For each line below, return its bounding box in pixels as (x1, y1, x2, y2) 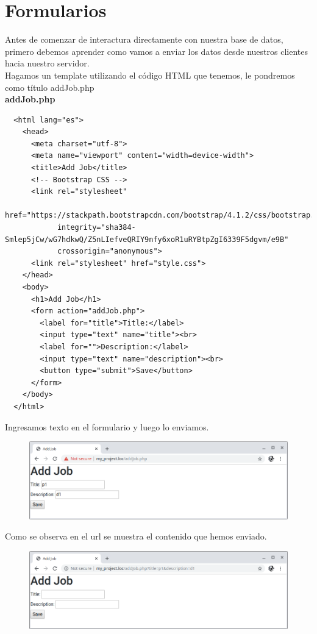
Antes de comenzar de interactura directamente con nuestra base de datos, (5, 33, 283, 46)
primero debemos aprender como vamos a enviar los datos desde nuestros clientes (5, 45, 308, 57)
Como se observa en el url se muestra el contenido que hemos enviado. (5, 530, 267, 543)
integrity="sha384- (57, 223, 136, 232)
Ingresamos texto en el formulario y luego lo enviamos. (5, 420, 209, 433)
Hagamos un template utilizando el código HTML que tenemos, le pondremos (5, 68, 295, 81)
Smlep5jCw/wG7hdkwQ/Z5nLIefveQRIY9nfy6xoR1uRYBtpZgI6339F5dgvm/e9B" (5, 235, 289, 244)
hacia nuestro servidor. (5, 57, 90, 69)
